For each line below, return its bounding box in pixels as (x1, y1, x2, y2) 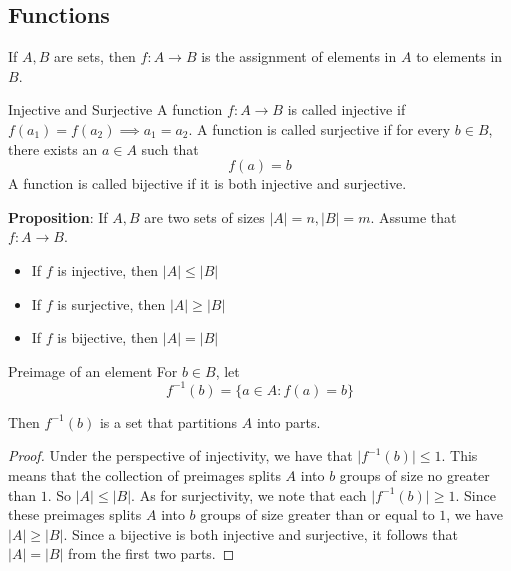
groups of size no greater (339, 465, 490, 486)
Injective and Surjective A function (8, 99, 223, 120)
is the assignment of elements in (201, 46, 397, 67)
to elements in (416, 46, 503, 67)
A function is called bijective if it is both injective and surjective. (8, 173, 407, 194)
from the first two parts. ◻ (68, 543, 235, 564)
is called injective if (287, 99, 406, 120)
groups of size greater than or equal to (200, 504, 435, 525)
